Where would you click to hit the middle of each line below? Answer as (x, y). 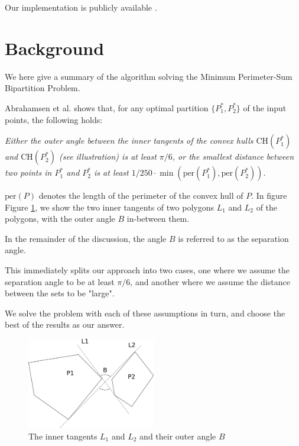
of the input (265, 107)
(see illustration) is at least (108, 156)
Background (55, 48)
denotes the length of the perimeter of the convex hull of (141, 195)
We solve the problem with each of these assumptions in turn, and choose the (145, 313)
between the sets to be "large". (60, 293)
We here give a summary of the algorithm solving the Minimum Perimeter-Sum (149, 76)
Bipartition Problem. (43, 88)
